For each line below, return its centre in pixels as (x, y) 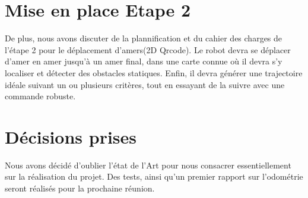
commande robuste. (40, 96)
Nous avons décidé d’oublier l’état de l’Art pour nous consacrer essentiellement (148, 165)
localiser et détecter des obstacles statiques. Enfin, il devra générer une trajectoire (154, 72)
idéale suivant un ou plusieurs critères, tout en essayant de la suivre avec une (145, 84)
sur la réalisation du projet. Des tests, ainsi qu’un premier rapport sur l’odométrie (154, 176)
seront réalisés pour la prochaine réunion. (80, 188)
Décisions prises (71, 136)
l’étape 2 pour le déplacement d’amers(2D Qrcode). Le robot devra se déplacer (148, 49)
